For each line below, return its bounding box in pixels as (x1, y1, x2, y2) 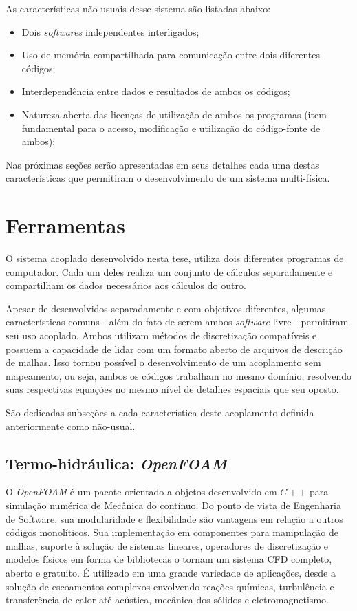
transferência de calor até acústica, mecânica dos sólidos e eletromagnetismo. (6, 592, 329, 607)
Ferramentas (6, 211, 125, 239)
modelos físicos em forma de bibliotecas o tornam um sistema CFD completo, (6, 552, 332, 566)
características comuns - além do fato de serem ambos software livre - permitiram (6, 314, 349, 329)
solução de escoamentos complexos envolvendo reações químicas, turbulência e (6, 579, 334, 593)
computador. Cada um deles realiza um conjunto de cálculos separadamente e (6, 264, 333, 279)
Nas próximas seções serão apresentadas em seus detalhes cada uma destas (6, 157, 320, 171)
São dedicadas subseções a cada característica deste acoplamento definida (6, 405, 314, 419)
